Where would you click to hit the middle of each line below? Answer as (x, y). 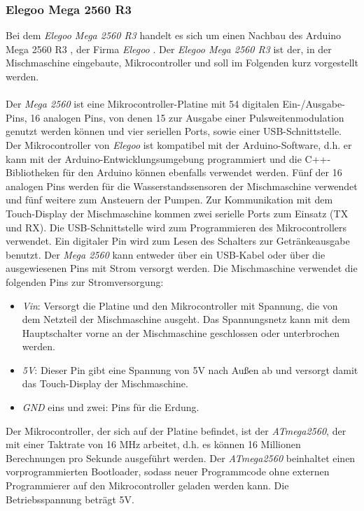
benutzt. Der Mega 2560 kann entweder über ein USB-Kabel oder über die (166, 254)
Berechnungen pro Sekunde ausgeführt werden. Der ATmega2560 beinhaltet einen (181, 458)
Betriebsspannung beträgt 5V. (70, 499)
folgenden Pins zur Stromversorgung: (85, 281)
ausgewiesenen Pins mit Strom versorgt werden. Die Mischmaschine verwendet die (182, 268)
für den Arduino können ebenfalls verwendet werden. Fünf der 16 (202, 172)
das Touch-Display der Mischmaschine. (105, 383)
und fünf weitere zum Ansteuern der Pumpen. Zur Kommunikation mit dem (169, 200)
